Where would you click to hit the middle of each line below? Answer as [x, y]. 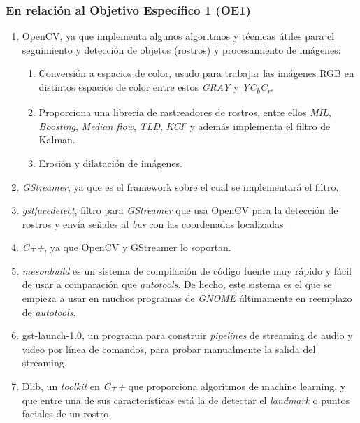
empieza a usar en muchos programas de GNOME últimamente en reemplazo [187, 298]
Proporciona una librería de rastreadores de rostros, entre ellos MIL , [185, 112]
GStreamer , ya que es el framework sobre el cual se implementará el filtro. [180, 186]
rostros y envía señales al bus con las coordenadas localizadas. [154, 223]
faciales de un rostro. [67, 414]
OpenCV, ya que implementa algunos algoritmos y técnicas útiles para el [178, 36]
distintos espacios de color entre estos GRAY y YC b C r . [156, 88]
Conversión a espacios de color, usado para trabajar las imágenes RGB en [196, 73]
